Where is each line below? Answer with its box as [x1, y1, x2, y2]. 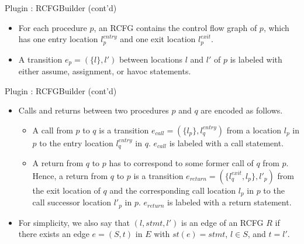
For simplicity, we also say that [18, 216, 130, 228]
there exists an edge [18, 228, 89, 240]
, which [263, 21, 289, 33]
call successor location [32, 196, 112, 208]
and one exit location [120, 33, 196, 45]
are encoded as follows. [201, 104, 283, 116]
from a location [226, 123, 282, 136]
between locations [119, 53, 183, 65]
